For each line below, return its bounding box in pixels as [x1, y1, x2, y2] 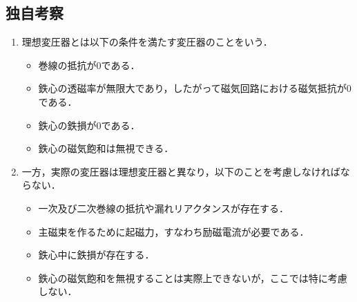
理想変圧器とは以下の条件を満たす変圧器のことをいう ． [21, 35, 273, 49]
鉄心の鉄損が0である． [38, 117, 140, 132]
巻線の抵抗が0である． [38, 57, 140, 72]
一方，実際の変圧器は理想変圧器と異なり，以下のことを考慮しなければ [21, 164, 340, 178]
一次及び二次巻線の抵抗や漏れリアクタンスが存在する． [38, 200, 289, 215]
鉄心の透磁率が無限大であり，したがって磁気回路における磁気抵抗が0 [38, 81, 351, 95]
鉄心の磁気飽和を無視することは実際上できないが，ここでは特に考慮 [38, 270, 347, 285]
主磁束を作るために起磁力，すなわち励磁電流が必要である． [38, 224, 309, 238]
